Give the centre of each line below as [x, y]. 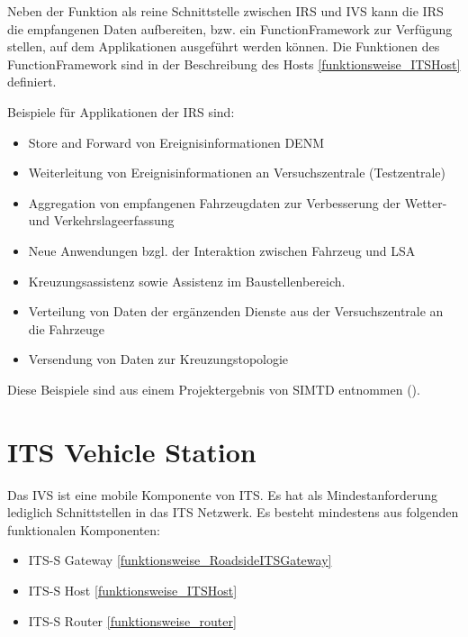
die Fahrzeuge [67, 328]
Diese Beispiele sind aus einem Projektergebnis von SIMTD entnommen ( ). [214, 389]
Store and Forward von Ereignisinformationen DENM [176, 142]
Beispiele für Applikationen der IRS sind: [121, 111]
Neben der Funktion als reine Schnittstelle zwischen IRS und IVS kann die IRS [225, 11]
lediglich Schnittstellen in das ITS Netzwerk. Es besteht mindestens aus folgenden [233, 512]
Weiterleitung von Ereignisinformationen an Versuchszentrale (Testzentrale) [237, 173]
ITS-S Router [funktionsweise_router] [132, 620]
